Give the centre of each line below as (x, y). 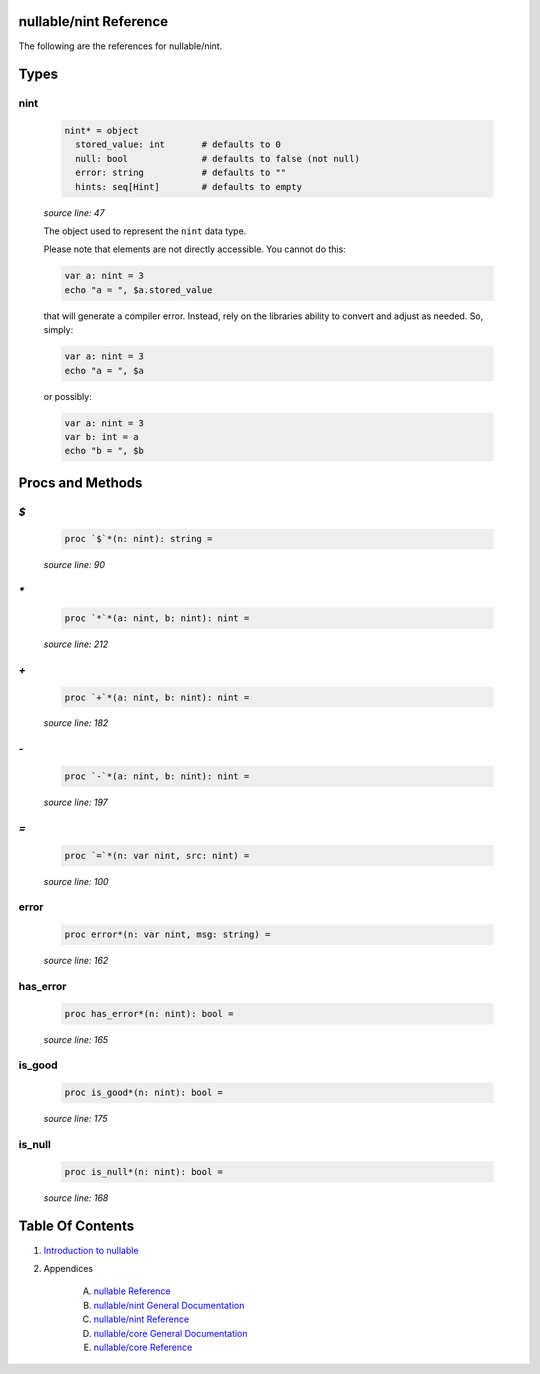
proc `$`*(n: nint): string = (138, 539)
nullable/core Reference (143, 1347)
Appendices (68, 1268)
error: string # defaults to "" (181, 173)
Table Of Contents (76, 1226)
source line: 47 (74, 212)
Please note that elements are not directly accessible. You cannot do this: (195, 249)
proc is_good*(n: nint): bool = (144, 1093)
